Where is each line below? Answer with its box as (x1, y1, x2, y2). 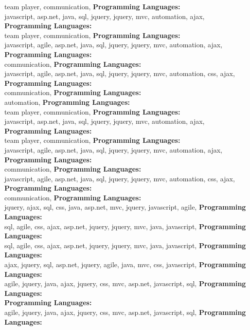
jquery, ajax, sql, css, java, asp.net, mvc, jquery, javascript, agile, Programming (4, 202, 246, 212)
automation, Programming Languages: (4, 97, 130, 107)
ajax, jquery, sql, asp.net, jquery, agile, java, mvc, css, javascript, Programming (4, 259, 246, 270)
